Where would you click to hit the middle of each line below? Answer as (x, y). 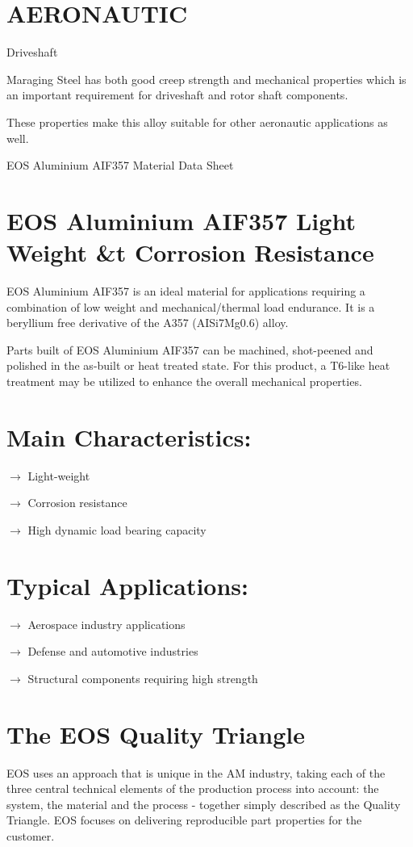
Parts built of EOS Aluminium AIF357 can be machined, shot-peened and (190, 349)
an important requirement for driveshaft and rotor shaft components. (177, 95)
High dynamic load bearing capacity (117, 529)
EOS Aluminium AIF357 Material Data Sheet (120, 165)
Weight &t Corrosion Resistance (190, 252)
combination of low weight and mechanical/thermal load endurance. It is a (191, 306)
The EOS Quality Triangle (156, 734)
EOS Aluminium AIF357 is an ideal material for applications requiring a (186, 291)
